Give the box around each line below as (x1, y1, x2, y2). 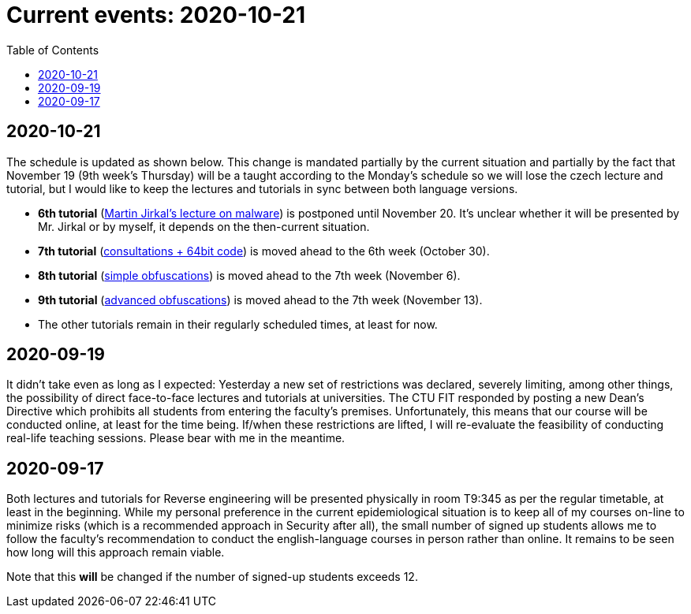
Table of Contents (6, 43, 99, 57)
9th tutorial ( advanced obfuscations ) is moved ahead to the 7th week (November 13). (38, 292, 483, 307)
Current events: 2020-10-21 (6, 2, 306, 28)
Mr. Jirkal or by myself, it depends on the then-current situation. (38, 219, 370, 233)
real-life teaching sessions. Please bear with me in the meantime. (6, 431, 345, 445)
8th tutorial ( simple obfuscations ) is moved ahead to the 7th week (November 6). (38, 268, 461, 282)
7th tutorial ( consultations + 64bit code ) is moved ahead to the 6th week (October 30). (38, 244, 490, 258)
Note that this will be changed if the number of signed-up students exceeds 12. (6, 570, 418, 584)
